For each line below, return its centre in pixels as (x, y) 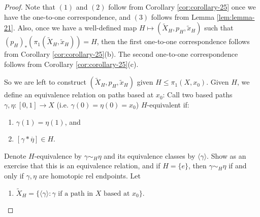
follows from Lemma (183, 16)
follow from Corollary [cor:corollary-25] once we (182, 7)
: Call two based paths (198, 95)
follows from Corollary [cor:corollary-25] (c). (71, 64)
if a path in (76, 193)
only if (14, 175)
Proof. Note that (30, 7)
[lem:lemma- (236, 16)
